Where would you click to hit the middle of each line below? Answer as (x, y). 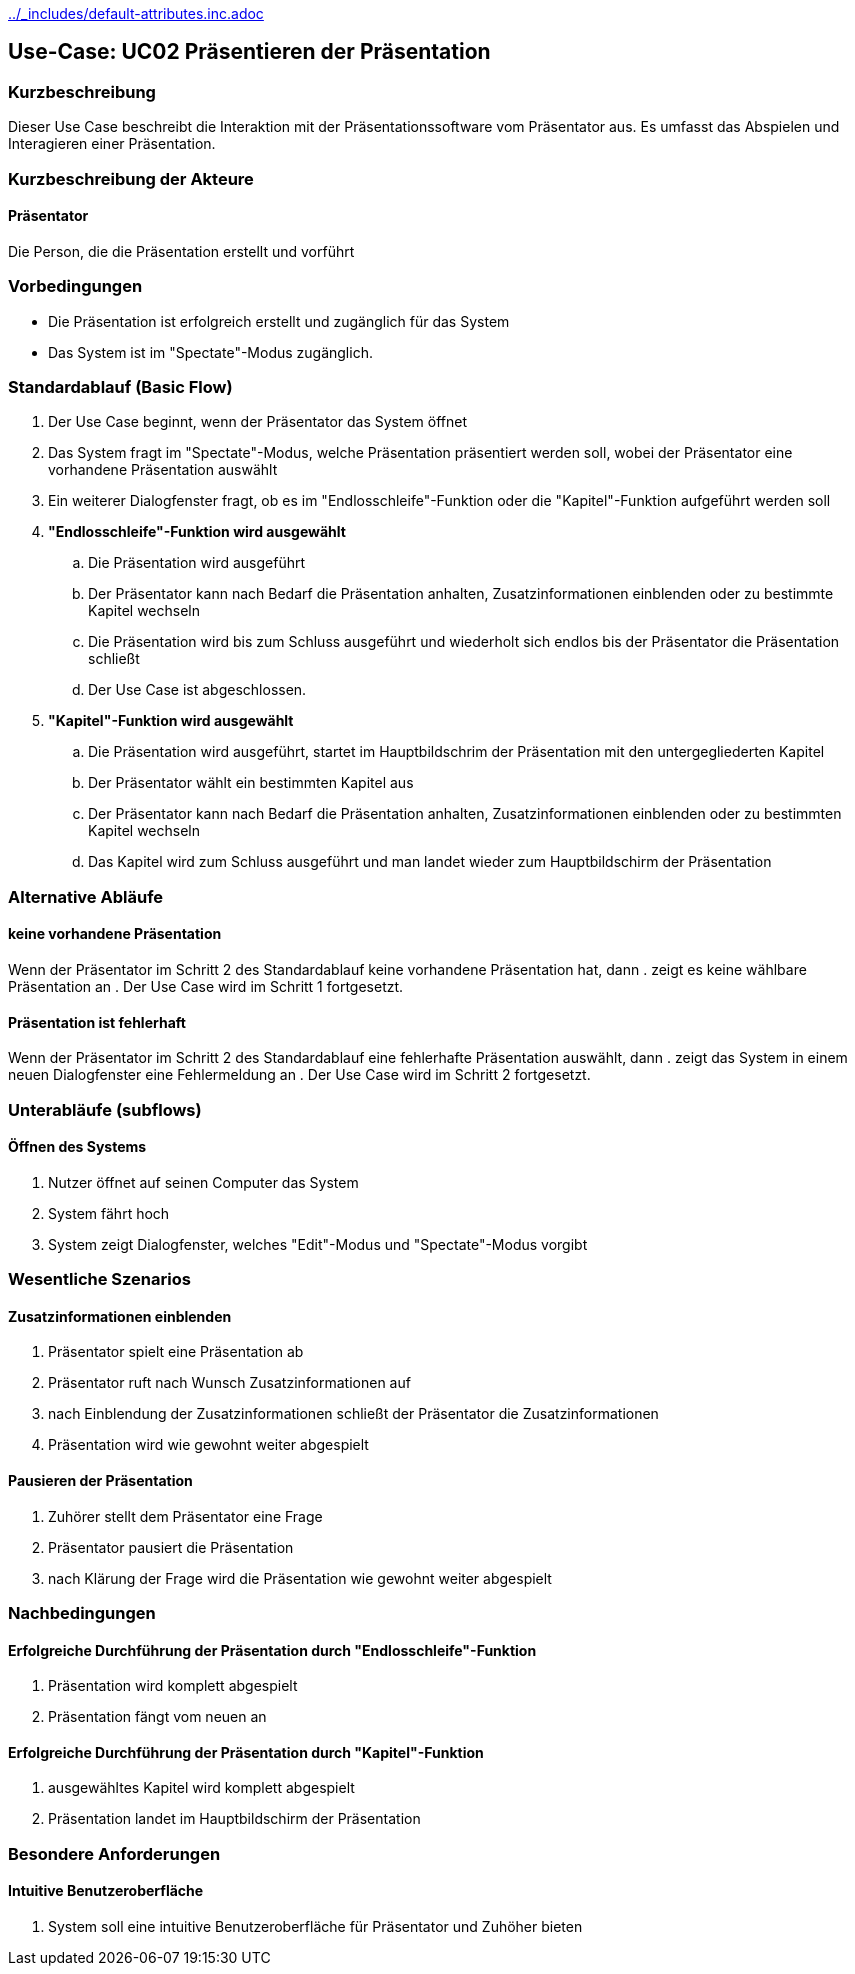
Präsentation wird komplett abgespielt (173, 1686)
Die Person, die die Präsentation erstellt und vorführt (181, 251)
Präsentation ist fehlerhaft (97, 1022)
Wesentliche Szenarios (99, 1279)
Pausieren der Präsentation (100, 1480)
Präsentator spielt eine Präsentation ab (176, 1352)
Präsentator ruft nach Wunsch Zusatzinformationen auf (229, 1383)
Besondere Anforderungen (114, 1853)
